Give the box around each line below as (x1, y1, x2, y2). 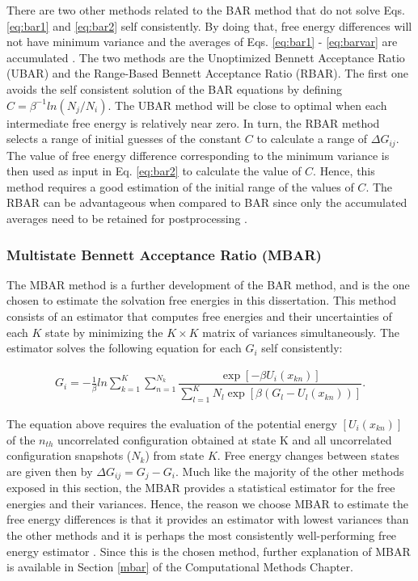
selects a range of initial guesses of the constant (6, 130, 242, 147)
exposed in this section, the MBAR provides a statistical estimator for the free (6, 479, 395, 496)
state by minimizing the (45, 323, 163, 340)
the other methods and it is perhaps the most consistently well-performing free (6, 527, 397, 544)
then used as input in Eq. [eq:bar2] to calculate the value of (6, 162, 302, 179)
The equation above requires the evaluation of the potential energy (6, 415, 337, 432)
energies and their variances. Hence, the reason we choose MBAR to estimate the (6, 495, 409, 512)
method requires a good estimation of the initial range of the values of (6, 178, 354, 195)
